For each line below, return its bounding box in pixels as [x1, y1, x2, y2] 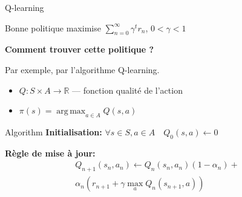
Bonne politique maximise [5, 21, 101, 34]
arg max [56, 107, 86, 116]
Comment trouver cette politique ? [5, 43, 154, 56]
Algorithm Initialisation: [5, 125, 102, 138]
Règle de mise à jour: [5, 146, 96, 159]
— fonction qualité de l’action [72, 83, 183, 96]
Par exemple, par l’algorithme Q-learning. [5, 63, 160, 76]
